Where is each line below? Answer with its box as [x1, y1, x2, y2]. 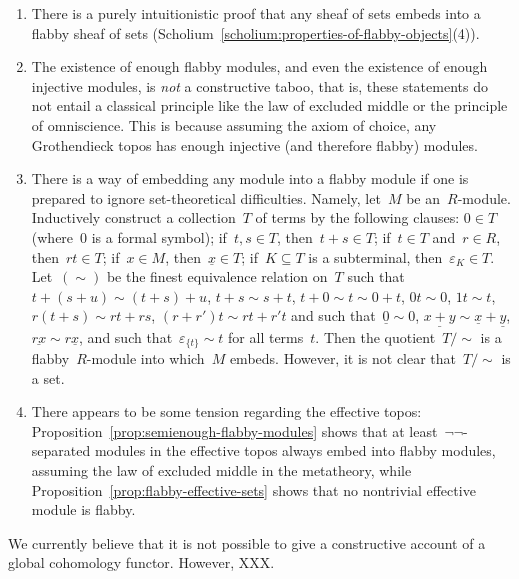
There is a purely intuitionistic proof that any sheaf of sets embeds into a [31, 3, 481, 23]
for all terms [228, 326, 304, 347]
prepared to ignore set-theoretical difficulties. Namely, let [31, 187, 381, 208]
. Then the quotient [315, 326, 436, 347]
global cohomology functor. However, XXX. [8, 552, 275, 573]
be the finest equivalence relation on [106, 266, 328, 287]
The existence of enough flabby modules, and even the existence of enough [31, 56, 488, 77]
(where [31, 226, 74, 247]
